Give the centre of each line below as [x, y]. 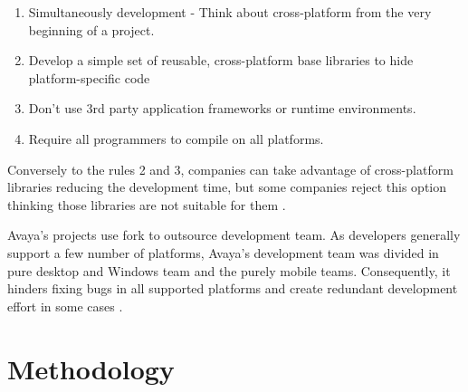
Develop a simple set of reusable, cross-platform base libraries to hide [221, 60]
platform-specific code [89, 77]
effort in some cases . [65, 306]
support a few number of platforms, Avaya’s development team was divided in [223, 252]
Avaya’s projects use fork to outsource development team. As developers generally [234, 235]
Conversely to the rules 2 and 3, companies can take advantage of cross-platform [230, 169]
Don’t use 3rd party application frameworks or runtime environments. [222, 108]
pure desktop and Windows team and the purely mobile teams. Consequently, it [229, 270]
